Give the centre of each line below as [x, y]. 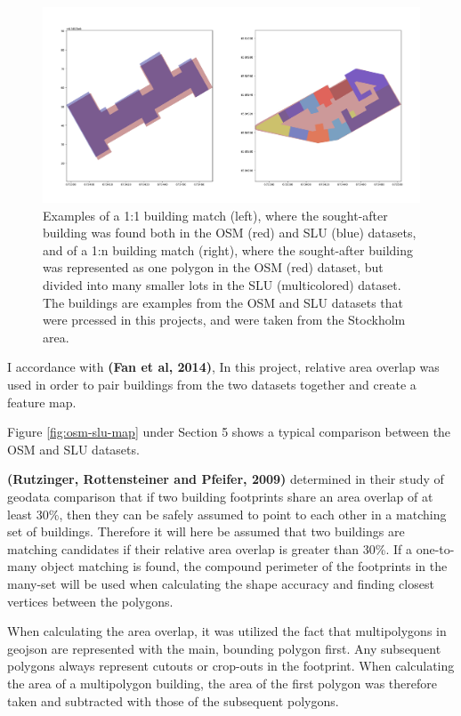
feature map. [42, 402]
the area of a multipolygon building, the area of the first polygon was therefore [222, 683]
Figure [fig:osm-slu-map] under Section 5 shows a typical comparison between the [229, 432]
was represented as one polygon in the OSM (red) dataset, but [213, 267]
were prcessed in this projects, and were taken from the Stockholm [224, 320]
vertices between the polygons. [90, 601]
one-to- [435, 548]
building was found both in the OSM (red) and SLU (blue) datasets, [230, 233]
